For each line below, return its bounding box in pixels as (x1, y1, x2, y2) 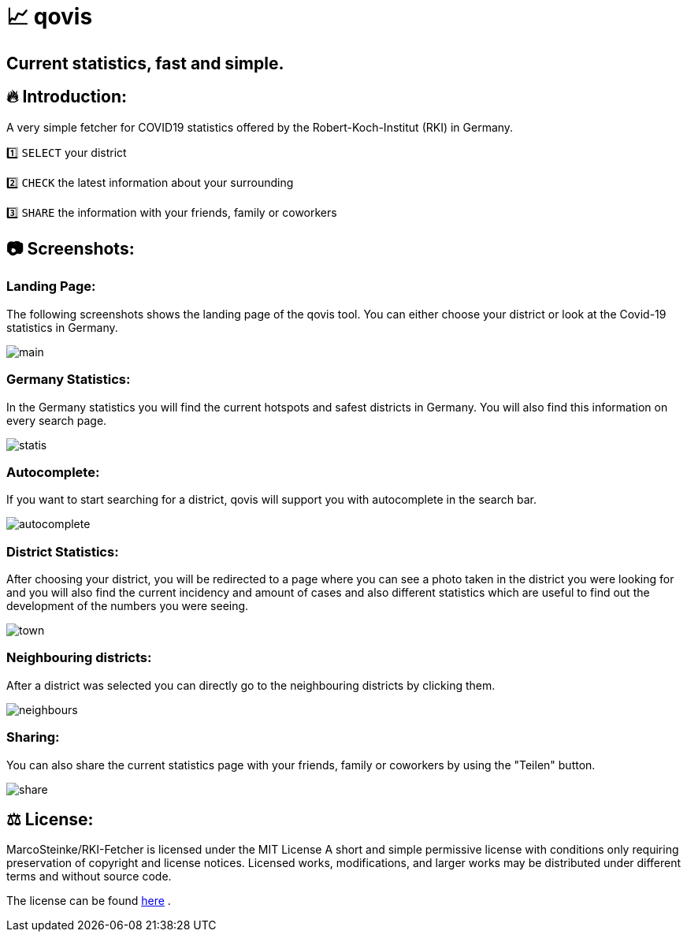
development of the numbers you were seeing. (6, 599, 249, 613)
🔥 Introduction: (6, 87, 127, 107)
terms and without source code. (6, 869, 172, 884)
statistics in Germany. (6, 320, 118, 334)
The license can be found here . (6, 894, 171, 908)
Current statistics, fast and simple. (6, 53, 284, 73)
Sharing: (6, 729, 60, 746)
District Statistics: (6, 543, 119, 560)
